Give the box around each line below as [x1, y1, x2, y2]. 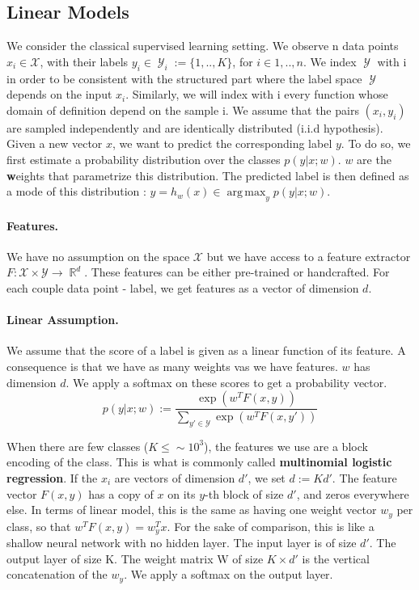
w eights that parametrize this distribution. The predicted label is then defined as [6, 166, 409, 183]
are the [357, 150, 391, 167]
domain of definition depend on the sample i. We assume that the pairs [6, 101, 359, 118]
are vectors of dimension [114, 469, 235, 486]
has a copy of [88, 485, 154, 502]
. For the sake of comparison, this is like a [167, 517, 375, 534]
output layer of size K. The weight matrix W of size [6, 550, 264, 567]
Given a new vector [6, 135, 103, 152]
